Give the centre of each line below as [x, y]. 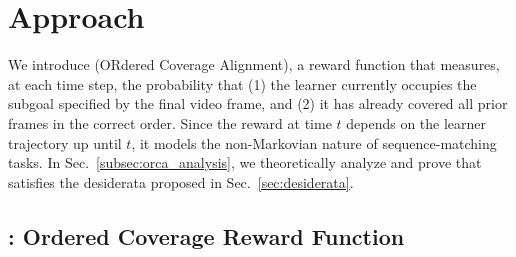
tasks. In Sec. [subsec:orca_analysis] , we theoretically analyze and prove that [245, 162]
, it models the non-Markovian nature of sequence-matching [314, 142]
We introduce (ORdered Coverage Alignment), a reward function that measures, [254, 64]
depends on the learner [416, 122]
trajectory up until [65, 142]
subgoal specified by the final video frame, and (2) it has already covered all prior [258, 103]
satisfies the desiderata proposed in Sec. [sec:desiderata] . [181, 181]
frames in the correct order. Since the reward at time [170, 122]
